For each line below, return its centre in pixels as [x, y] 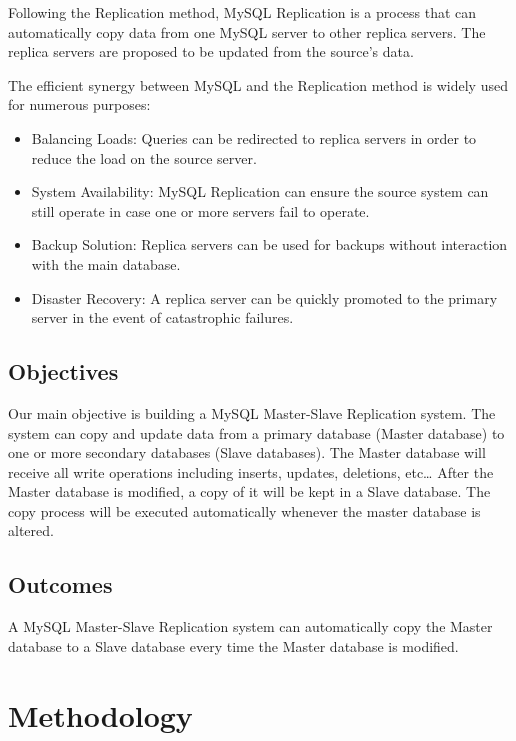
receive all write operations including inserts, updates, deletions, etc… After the [251, 471]
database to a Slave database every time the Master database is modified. [233, 645]
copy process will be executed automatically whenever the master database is [244, 510]
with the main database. [106, 263]
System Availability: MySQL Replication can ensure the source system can [260, 191]
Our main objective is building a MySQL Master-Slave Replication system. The [252, 412]
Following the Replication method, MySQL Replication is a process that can [242, 12]
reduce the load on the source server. [144, 157]
